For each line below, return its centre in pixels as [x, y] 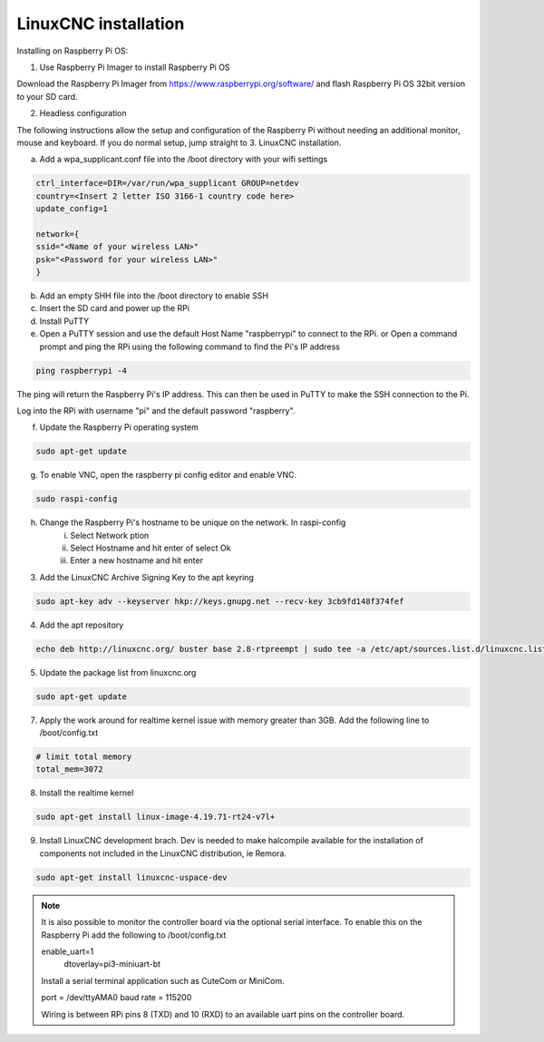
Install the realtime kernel [87, 793]
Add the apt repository [82, 625]
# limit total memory [84, 757]
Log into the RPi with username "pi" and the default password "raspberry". [156, 410]
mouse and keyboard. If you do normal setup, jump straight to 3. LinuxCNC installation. [179, 142]
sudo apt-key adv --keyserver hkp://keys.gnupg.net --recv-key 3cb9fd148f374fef [220, 601]
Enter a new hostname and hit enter [137, 560]
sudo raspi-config [77, 499]
